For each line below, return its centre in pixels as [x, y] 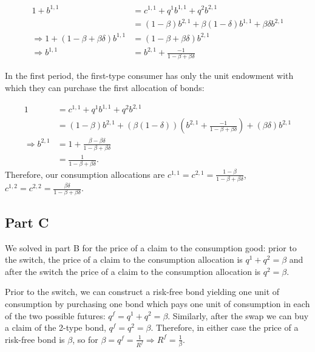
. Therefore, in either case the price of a [225, 327]
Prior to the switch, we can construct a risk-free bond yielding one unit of [142, 292]
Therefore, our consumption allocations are [85, 174]
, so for [85, 339]
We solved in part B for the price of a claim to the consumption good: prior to [151, 247]
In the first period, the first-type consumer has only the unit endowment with [149, 76]
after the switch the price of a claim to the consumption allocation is [133, 271]
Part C [27, 222]
